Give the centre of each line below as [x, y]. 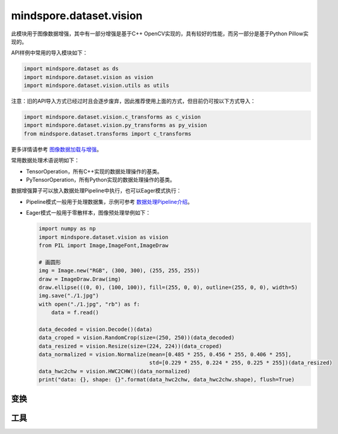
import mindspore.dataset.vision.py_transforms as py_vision [115, 125]
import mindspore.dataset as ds [71, 69]
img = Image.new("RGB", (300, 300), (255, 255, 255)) [119, 271]
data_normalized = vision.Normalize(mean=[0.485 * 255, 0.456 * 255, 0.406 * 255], [165, 355]
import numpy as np [67, 229]
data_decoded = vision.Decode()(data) [96, 329]
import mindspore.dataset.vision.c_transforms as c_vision [112, 117]
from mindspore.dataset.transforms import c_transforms [108, 134]
